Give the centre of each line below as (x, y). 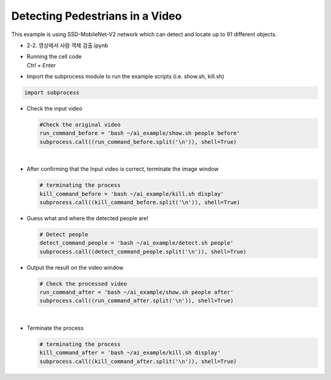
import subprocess (52, 93)
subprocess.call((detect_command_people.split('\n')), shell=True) (143, 251)
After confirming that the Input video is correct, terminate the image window (123, 169)
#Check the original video (80, 125)
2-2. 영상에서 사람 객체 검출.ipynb (67, 45)
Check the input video (55, 109)
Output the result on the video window (75, 267)
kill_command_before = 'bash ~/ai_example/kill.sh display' (132, 194)
